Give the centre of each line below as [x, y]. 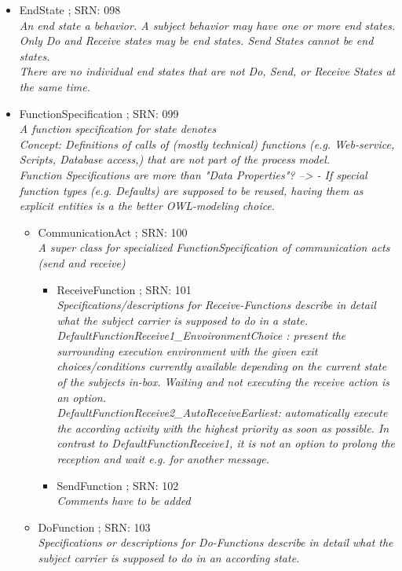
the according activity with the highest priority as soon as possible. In [223, 427]
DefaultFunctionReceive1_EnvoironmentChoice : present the [201, 335]
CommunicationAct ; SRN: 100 [113, 232]
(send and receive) [82, 262]
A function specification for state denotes [118, 129]
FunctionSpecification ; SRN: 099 [99, 113]
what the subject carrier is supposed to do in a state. [183, 320]
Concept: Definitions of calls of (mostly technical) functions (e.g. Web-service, [207, 144]
